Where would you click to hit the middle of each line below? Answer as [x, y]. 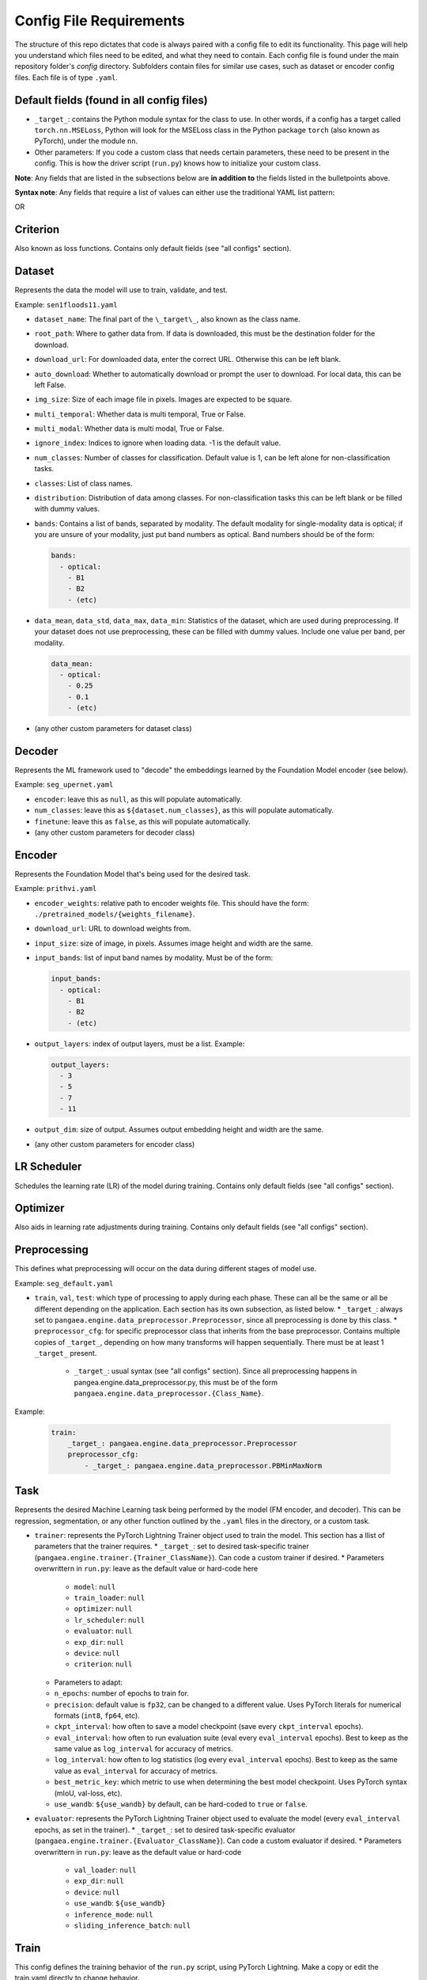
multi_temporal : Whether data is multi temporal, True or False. [140, 414]
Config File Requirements [100, 21]
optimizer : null [103, 1609]
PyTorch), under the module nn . [86, 141]
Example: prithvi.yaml [56, 889]
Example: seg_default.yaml [64, 1283]
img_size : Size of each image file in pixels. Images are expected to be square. [163, 399]
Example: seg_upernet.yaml [64, 785]
